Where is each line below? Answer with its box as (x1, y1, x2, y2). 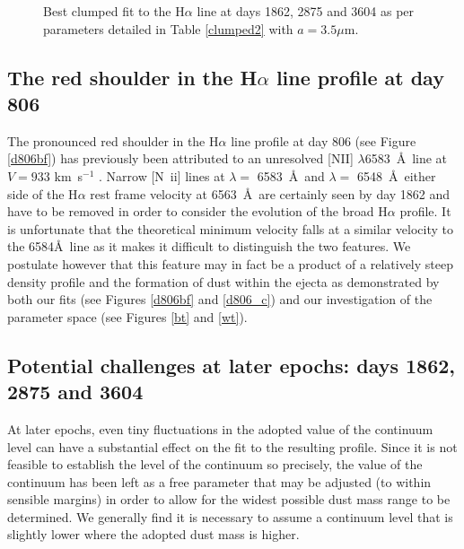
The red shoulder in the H (7, 63, 258, 91)
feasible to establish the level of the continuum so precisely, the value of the (7, 455, 423, 474)
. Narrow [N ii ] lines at (99, 166, 225, 185)
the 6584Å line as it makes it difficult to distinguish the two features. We (7, 237, 411, 256)
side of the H (7, 184, 78, 203)
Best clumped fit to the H (43, 2, 185, 20)
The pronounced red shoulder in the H (7, 131, 219, 150)
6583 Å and (257, 166, 325, 185)
